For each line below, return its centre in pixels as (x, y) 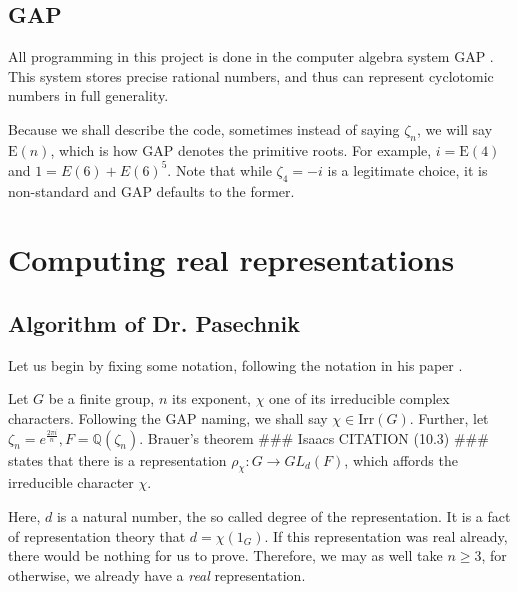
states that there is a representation (117, 459)
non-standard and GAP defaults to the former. (151, 190)
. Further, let (449, 418)
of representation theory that (97, 535)
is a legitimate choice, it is (407, 169)
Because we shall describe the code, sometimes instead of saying (204, 128)
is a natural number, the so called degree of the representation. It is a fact (283, 516)
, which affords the (401, 459)
